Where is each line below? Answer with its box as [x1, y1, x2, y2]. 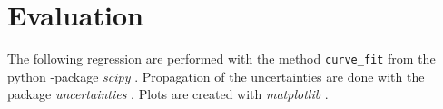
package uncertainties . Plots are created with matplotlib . [7, 84, 329, 104]
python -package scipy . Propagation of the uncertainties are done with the [7, 66, 425, 85]
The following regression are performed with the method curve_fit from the [7, 49, 436, 68]
